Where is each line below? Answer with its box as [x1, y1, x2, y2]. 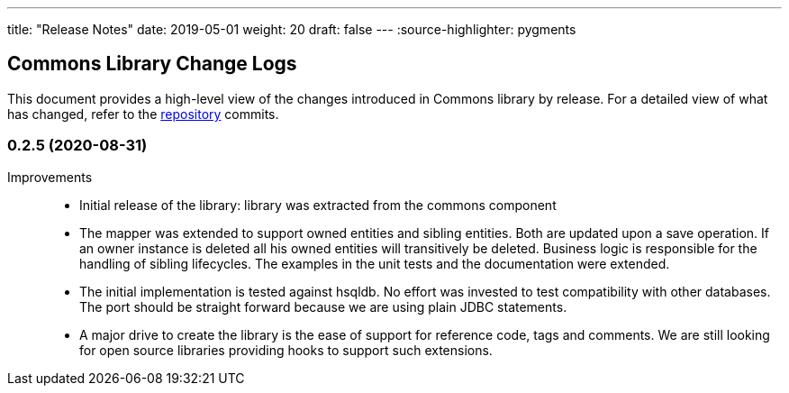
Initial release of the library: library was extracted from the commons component [79, 196, 557, 213]
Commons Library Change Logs [7, 52, 297, 76]
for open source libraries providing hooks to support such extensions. [79, 342, 493, 358]
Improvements [7, 169, 93, 185]
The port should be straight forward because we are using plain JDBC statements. [79, 298, 567, 315]
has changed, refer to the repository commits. [7, 105, 279, 122]
